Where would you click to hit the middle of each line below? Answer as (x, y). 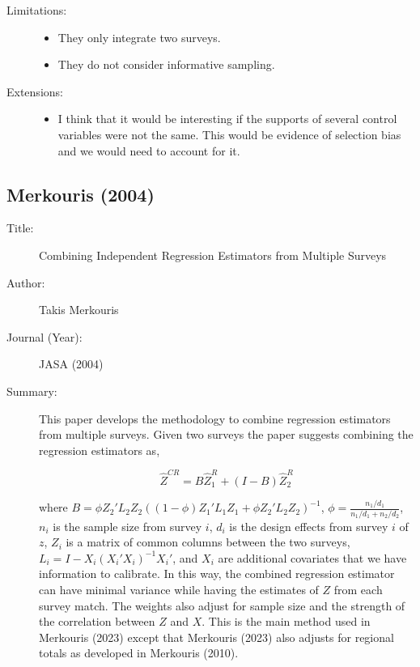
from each (358, 590)
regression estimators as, (100, 450)
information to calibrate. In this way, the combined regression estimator (217, 574)
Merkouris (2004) (81, 194)
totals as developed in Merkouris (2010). (139, 653)
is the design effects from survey (309, 526)
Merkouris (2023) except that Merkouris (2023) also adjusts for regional (216, 637)
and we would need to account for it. (149, 150)
